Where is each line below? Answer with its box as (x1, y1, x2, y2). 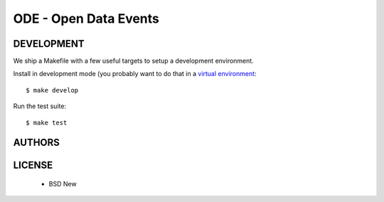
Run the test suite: (13, 102, 67, 110)
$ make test (26, 118, 68, 127)
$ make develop (26, 86, 79, 94)
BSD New (48, 180, 78, 188)
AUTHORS (13, 137, 60, 149)
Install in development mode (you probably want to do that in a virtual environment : (13, 70, 257, 78)
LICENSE (13, 159, 53, 171)
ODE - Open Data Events (13, 11, 160, 26)
